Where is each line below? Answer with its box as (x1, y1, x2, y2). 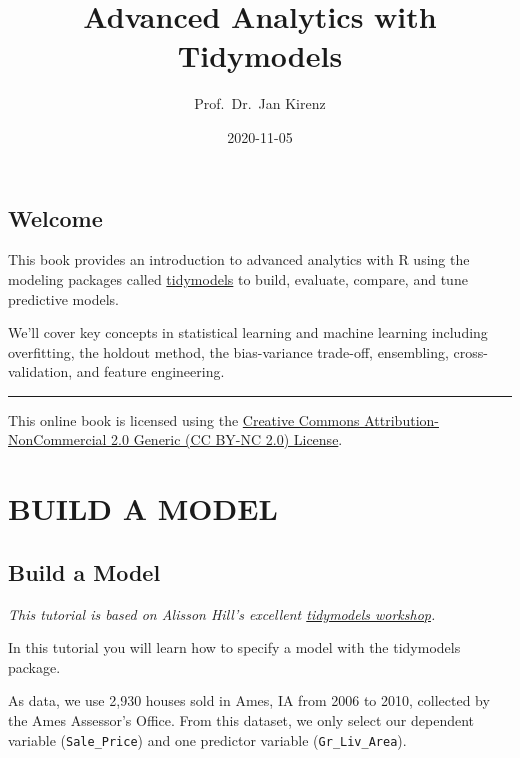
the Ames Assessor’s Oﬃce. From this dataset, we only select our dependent (8, 710, 475, 731)
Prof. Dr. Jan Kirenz (194, 93, 326, 114)
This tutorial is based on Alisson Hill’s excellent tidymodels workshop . (8, 603, 436, 624)
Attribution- (364, 409, 439, 430)
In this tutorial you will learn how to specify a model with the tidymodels (8, 637, 461, 658)
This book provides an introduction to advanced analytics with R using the (8, 249, 470, 270)
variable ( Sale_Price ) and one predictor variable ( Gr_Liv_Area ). (8, 729, 407, 750)
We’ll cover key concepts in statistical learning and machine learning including (8, 322, 488, 343)
